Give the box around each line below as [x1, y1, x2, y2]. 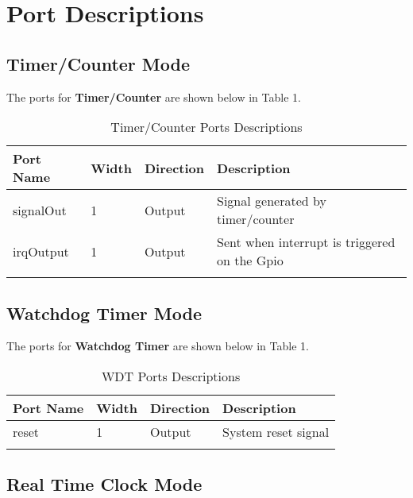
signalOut [13, 200, 67, 219]
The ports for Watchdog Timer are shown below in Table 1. [6, 338, 309, 354]
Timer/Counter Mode [6, 51, 191, 75]
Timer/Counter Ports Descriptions [110, 118, 303, 137]
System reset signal [222, 422, 330, 441]
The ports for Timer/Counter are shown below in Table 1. [6, 88, 301, 105]
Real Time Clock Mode [6, 472, 203, 496]
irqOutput [13, 241, 69, 261]
